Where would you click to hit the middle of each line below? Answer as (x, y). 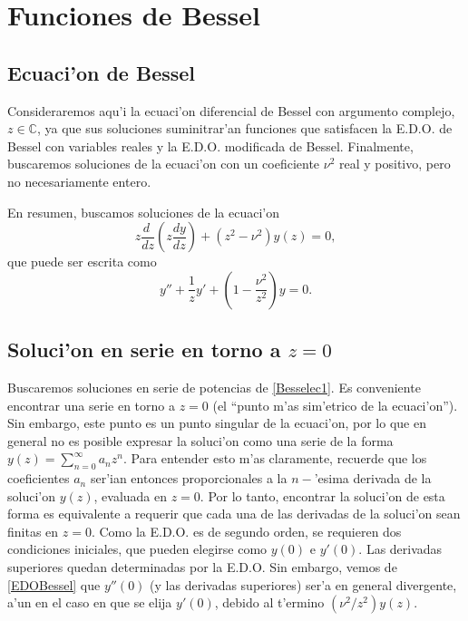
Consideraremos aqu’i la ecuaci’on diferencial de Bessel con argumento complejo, (231, 110)
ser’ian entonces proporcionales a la (189, 478)
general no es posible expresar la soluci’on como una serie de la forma (200, 440)
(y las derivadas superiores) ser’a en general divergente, (303, 584)
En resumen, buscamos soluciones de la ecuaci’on (144, 212)
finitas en (33, 531)
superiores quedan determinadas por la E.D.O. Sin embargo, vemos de (202, 567)
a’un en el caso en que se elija (90, 602)
